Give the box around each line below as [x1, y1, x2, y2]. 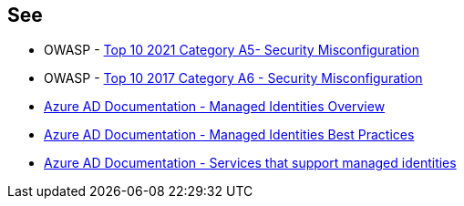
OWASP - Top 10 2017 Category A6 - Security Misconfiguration [44, 70, 423, 87]
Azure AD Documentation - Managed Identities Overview [44, 98, 386, 115]
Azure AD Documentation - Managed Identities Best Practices [44, 127, 415, 143]
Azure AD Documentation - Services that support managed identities [44, 155, 457, 171]
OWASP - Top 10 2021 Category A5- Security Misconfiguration [44, 42, 419, 58]
